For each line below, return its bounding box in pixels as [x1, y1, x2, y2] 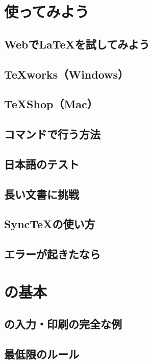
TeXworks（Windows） [4, 66, 129, 82]
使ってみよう [4, 1, 89, 22]
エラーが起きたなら [4, 246, 100, 262]
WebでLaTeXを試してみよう [4, 36, 150, 52]
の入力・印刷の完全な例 [4, 316, 122, 332]
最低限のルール [4, 346, 79, 362]
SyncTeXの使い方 [4, 216, 95, 232]
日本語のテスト [4, 156, 79, 172]
